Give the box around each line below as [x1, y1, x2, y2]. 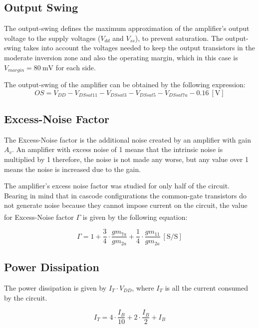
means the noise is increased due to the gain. [4, 164, 141, 174]
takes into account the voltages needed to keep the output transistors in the [23, 42, 255, 53]
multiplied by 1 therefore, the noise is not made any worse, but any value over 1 [4, 154, 249, 164]
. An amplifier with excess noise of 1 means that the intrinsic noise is [12, 144, 223, 155]
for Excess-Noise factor [4, 211, 74, 222]
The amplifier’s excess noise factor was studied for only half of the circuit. [4, 180, 230, 191]
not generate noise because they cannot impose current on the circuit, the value [4, 200, 248, 210]
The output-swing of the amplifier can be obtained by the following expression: [4, 79, 246, 90]
